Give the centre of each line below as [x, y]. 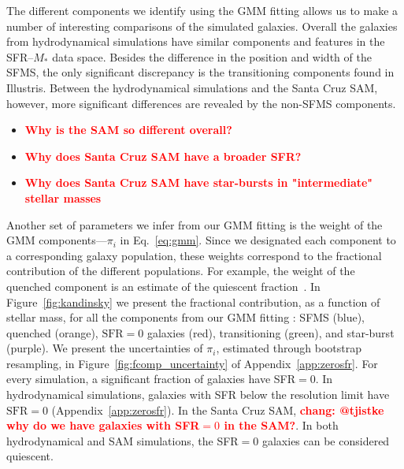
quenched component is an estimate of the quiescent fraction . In [163, 286]
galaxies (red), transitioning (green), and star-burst [271, 332]
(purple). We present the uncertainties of [105, 348]
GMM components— [57, 240]
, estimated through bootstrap [289, 348]
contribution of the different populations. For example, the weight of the [181, 271]
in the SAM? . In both [281, 425]
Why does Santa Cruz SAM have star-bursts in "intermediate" [199, 182]
